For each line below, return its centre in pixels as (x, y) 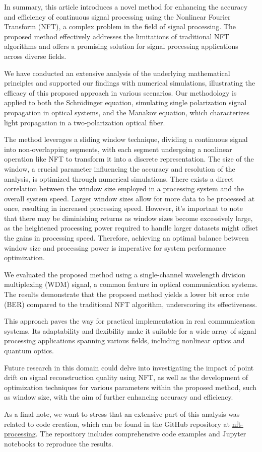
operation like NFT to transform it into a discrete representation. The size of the (129, 159)
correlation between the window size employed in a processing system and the (124, 189)
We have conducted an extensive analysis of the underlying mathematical (117, 73)
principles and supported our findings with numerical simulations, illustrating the (130, 83)
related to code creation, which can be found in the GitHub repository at (117, 424)
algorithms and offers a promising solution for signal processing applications (121, 46)
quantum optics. (29, 350)
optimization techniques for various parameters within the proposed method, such (130, 387)
